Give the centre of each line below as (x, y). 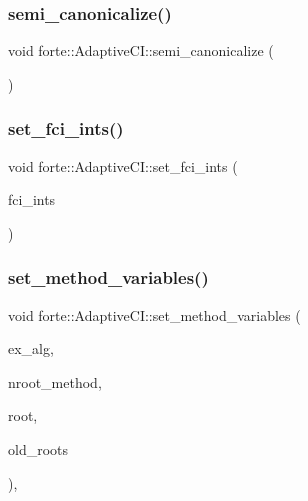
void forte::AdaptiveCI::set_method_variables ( (154, 314)
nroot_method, (55, 381)
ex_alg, (31, 348)
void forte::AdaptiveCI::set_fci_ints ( (123, 165)
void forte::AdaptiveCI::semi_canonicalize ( (141, 50)
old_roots (38, 449)
